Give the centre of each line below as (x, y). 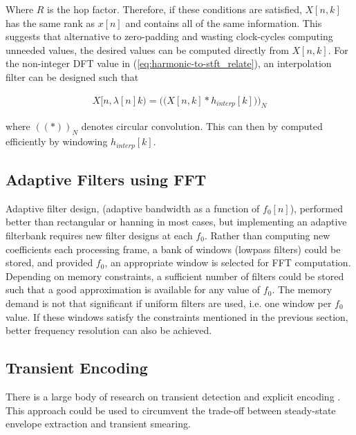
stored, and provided (49, 262)
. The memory (302, 289)
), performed (316, 208)
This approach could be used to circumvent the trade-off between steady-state (171, 410)
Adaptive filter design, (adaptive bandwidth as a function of (133, 208)
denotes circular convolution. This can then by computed (202, 126)
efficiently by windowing (57, 141)
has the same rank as (50, 22)
